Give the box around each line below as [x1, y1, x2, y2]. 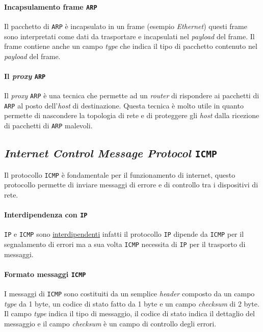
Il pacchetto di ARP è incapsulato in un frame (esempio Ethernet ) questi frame [4, 20, 247, 31]
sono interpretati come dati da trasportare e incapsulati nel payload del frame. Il [4, 31, 255, 41]
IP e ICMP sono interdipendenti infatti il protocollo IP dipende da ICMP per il [4, 229, 244, 239]
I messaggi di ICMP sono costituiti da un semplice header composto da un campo [4, 288, 255, 298]
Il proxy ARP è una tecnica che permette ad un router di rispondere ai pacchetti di [4, 90, 259, 101]
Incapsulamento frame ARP [4, 1, 97, 12]
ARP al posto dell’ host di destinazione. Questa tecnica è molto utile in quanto [4, 100, 244, 110]
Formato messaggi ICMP [4, 268, 86, 279]
